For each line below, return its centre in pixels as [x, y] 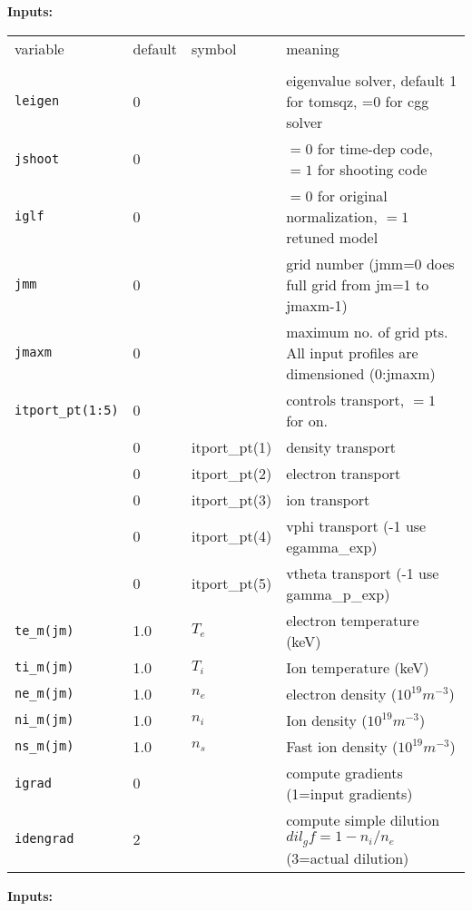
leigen [37, 101]
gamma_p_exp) [338, 593]
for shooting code [372, 169]
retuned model [332, 237]
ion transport [328, 499]
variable [39, 48]
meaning [313, 48]
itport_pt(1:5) [67, 410]
